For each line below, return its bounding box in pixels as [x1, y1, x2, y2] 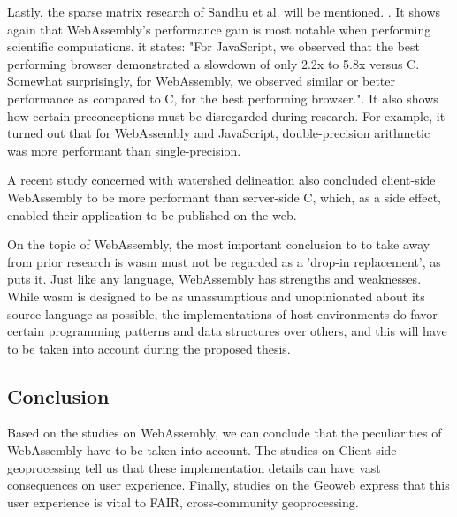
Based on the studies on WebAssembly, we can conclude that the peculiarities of [7, 423, 442, 442]
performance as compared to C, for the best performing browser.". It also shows [7, 88, 438, 107]
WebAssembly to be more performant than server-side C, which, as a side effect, [7, 187, 441, 206]
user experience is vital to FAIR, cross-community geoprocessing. [7, 492, 359, 511]
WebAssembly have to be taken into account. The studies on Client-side [7, 441, 397, 460]
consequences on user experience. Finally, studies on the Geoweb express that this [7, 475, 450, 494]
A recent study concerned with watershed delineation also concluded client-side [7, 171, 436, 189]
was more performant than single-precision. [7, 141, 241, 159]
